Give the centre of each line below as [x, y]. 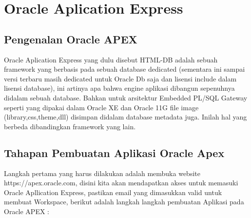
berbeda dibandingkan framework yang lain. [70, 126]
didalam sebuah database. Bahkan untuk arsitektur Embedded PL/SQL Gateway [126, 97]
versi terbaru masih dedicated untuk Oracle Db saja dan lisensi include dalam [120, 78]
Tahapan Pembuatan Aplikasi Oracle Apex [114, 152]
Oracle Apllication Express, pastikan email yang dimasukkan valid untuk [113, 192]
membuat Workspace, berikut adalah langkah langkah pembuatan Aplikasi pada [124, 202]
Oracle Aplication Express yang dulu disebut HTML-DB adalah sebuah [111, 59]
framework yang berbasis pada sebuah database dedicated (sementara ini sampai [125, 69]
